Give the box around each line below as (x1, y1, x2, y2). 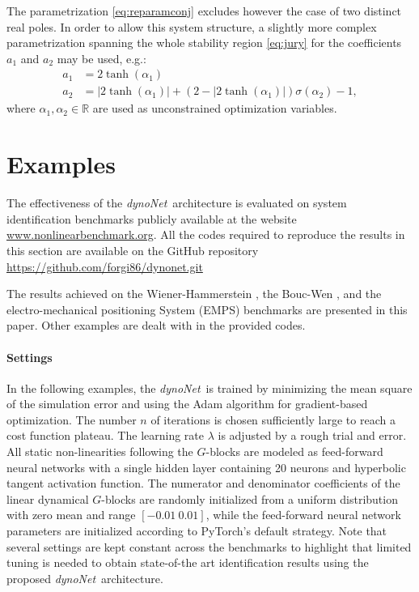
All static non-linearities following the (6, 443, 193, 460)
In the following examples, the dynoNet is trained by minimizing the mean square (6, 379, 413, 396)
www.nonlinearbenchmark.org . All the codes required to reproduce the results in (6, 226, 405, 243)
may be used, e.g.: (57, 49, 146, 66)
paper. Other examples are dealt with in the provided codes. (6, 317, 306, 334)
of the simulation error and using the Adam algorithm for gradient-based (6, 395, 368, 412)
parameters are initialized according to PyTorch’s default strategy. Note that (6, 522, 387, 539)
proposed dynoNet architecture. (6, 569, 163, 586)
